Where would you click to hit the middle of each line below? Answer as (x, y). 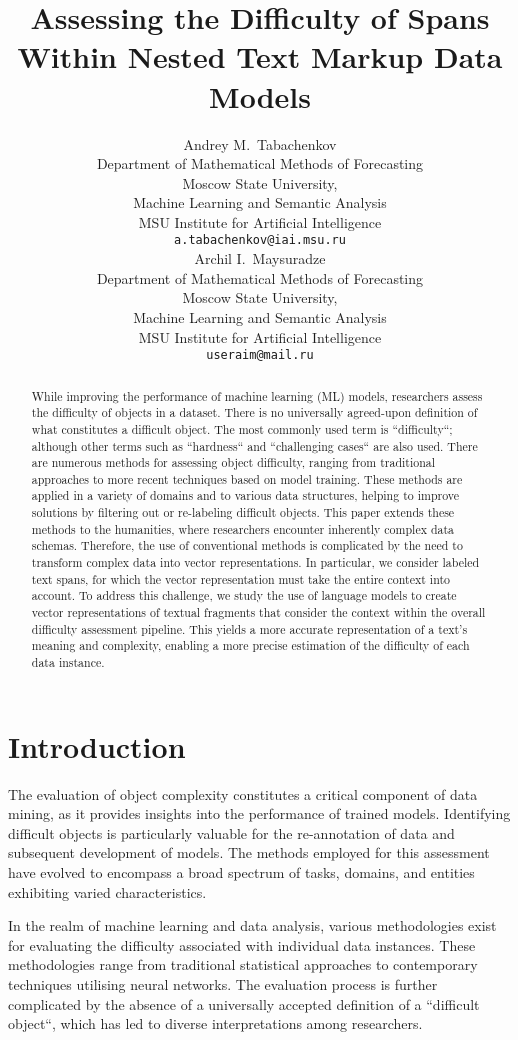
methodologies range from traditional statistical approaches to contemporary (243, 964)
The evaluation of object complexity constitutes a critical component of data (243, 793)
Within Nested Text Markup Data (260, 56)
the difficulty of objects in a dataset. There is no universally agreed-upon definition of (254, 412)
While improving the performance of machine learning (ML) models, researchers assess (257, 395)
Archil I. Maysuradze (260, 258)
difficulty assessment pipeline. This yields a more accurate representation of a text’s (249, 628)
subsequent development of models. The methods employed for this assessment (249, 852)
